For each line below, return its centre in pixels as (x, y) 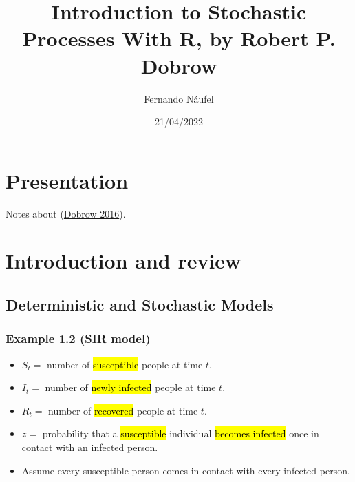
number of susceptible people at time (125, 364)
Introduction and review (123, 261)
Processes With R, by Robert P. (179, 38)
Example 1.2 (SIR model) (78, 338)
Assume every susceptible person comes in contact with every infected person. (186, 470)
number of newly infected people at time (130, 387)
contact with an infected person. (90, 447)
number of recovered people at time (123, 410)
